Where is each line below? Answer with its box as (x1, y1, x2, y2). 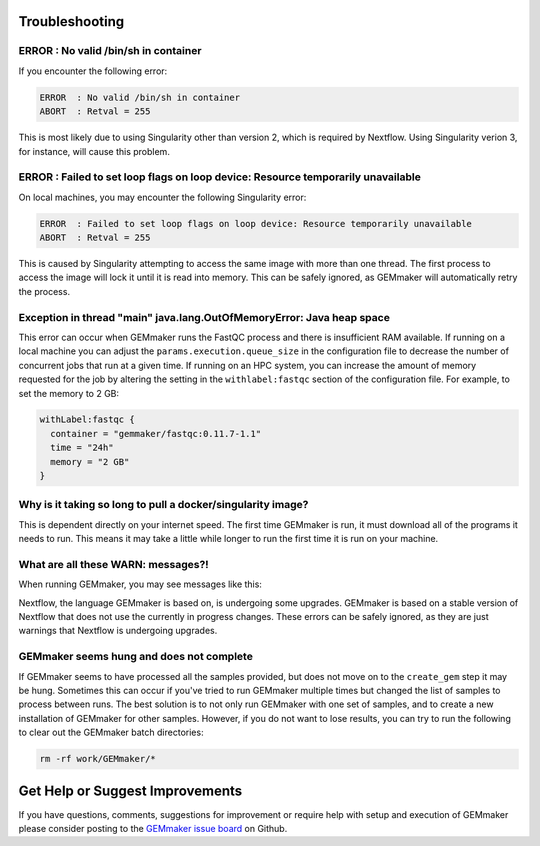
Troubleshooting (18, 13, 125, 30)
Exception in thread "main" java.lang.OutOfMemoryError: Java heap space (18, 310, 390, 324)
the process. (18, 285, 70, 297)
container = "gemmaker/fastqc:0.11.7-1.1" (50, 428, 262, 439)
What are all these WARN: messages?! (18, 557, 209, 571)
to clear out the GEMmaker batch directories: (18, 726, 204, 739)
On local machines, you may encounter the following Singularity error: (18, 191, 307, 203)
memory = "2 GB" (50, 456, 130, 467)
